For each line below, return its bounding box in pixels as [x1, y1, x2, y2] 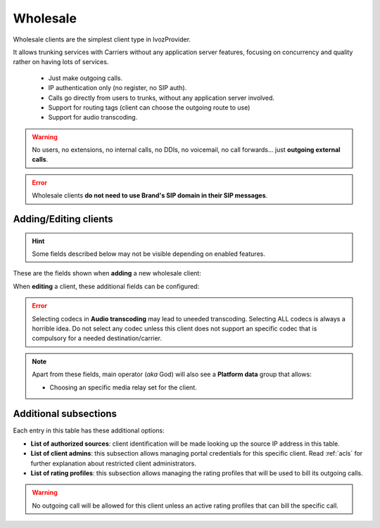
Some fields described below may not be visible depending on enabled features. [32, 250, 265, 258]
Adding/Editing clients [13, 213, 113, 225]
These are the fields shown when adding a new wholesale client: [13, 269, 202, 278]
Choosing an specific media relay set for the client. [49, 383, 197, 392]
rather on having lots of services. [13, 58, 109, 66]
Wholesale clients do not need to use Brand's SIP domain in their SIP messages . [32, 191, 268, 200]
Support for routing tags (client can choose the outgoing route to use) [48, 103, 251, 112]
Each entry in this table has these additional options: [13, 426, 165, 435]
